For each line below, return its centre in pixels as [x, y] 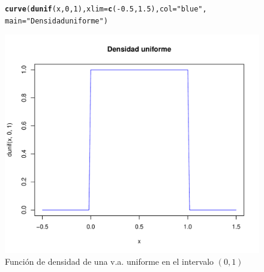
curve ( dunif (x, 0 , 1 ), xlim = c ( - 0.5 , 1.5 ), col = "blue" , [106, 9]
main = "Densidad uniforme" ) [56, 21]
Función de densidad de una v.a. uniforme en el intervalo [109, 261]
